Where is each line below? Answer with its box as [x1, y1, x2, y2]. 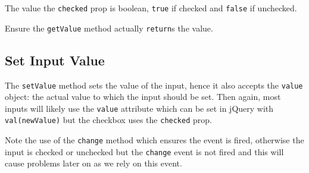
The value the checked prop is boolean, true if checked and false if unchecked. [5, 2, 297, 14]
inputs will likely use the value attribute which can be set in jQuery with [5, 102, 274, 114]
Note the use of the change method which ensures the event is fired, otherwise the [5, 134, 304, 146]
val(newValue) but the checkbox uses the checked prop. [5, 114, 212, 126]
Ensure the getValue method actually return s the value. [5, 21, 213, 34]
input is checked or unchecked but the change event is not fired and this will [5, 145, 284, 158]
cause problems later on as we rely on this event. [5, 157, 182, 169]
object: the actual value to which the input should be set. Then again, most [5, 90, 281, 103]
